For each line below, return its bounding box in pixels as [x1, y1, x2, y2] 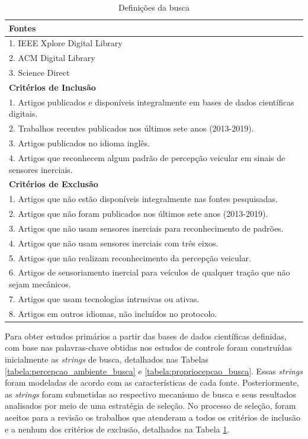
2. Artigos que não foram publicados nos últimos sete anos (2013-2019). [9, 207, 268, 220]
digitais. [9, 107, 38, 120]
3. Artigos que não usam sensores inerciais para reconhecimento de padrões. [9, 222, 284, 234]
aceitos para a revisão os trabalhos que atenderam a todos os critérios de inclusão [5, 411, 300, 423]
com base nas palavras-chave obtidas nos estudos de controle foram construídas [5, 341, 292, 354]
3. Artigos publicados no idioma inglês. [9, 137, 150, 149]
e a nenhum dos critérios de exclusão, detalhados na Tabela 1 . [5, 422, 230, 435]
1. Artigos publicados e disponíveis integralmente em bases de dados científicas [9, 95, 294, 108]
